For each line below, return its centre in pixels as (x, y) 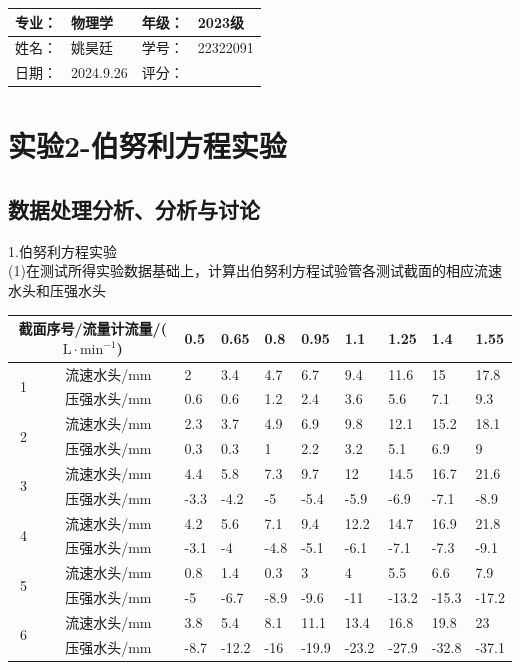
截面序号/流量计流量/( (92, 328)
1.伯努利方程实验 (62, 250)
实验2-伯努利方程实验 (147, 145)
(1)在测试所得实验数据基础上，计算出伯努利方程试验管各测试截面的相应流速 (255, 270)
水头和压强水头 (57, 290)
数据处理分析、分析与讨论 (134, 209)
